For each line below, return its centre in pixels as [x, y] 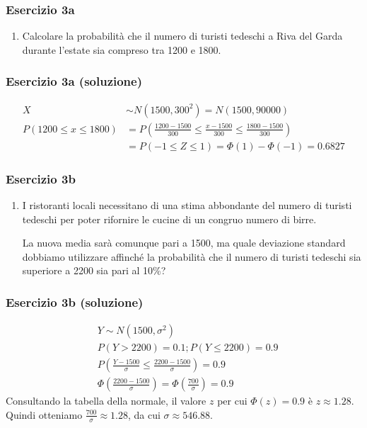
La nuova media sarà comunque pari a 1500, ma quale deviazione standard [184, 243]
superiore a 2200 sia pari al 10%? [94, 270]
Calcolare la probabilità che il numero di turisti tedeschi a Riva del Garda [182, 36]
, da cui [144, 414]
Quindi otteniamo [44, 414]
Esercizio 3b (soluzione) [75, 302]
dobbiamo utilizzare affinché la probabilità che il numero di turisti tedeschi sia [192, 256]
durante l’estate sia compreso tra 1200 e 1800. [122, 49]
